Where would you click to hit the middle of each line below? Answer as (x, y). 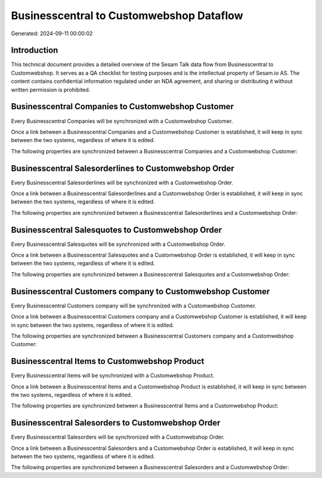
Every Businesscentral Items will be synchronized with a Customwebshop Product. (113, 375)
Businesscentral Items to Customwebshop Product (108, 361)
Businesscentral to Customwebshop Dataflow (127, 16)
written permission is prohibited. (51, 90)
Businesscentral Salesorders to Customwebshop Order (116, 423)
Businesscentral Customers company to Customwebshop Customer (140, 292)
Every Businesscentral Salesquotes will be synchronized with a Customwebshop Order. (118, 244)
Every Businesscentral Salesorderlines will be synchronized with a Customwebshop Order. (122, 183)
